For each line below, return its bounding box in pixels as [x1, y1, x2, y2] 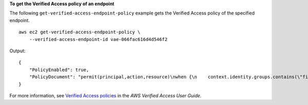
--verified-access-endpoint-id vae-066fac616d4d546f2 [29, 36, 168, 42]
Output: [9, 48, 26, 54]
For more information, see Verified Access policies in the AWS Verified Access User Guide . [9, 92, 202, 98]
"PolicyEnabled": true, [29, 67, 89, 73]
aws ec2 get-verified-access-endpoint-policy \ [18, 29, 141, 35]
